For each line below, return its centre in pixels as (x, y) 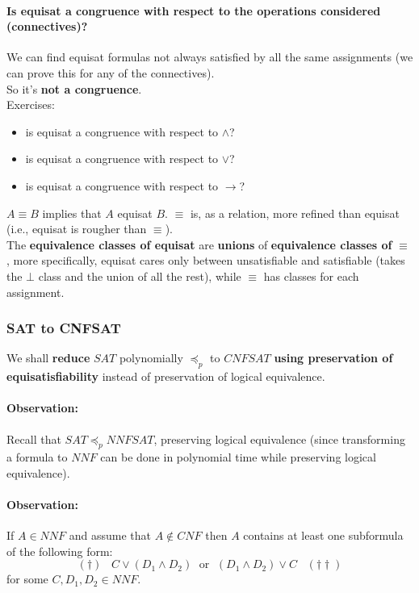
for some (27, 579)
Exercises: (31, 104)
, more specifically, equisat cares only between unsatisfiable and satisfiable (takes (206, 260)
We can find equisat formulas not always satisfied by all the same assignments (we (210, 57)
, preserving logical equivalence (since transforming (279, 438)
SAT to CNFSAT (64, 328)
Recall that (34, 438)
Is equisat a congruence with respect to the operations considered (194, 10)
